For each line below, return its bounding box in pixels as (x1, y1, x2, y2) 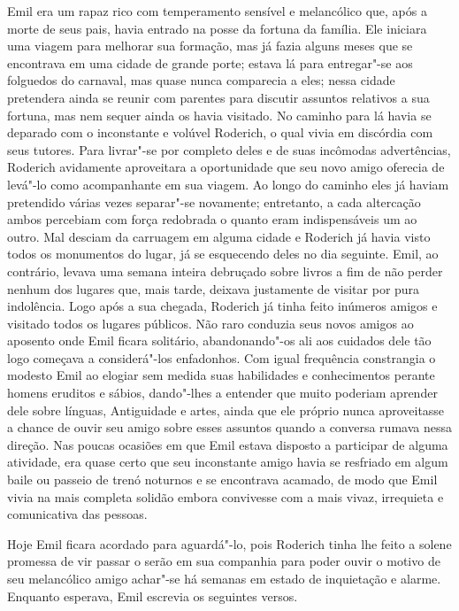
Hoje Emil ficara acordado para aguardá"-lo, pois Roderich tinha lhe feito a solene (7, 534, 452, 553)
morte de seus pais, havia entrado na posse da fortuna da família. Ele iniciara (7, 19, 427, 37)
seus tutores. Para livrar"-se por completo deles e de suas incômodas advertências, (7, 140, 451, 159)
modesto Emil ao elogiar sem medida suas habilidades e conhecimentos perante (7, 366, 435, 384)
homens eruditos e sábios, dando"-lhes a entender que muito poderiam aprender (7, 383, 438, 402)
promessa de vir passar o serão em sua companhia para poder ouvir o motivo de (7, 552, 440, 570)
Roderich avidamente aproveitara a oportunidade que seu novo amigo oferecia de (7, 158, 445, 176)
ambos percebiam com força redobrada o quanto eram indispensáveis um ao (7, 210, 417, 228)
